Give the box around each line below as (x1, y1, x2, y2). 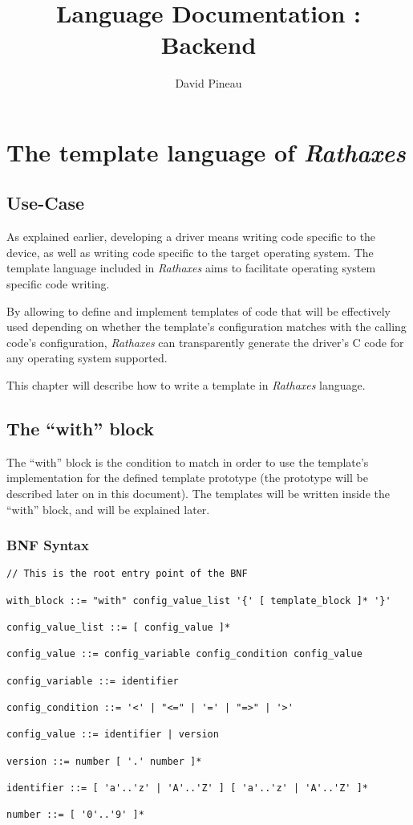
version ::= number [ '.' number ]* (6, 755, 202, 767)
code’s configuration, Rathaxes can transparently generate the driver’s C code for (6, 333, 404, 350)
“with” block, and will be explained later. (6, 500, 210, 517)
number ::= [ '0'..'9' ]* (6, 809, 144, 821)
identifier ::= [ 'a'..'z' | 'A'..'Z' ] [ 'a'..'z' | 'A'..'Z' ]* (6, 782, 369, 794)
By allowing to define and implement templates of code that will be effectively (6, 302, 391, 319)
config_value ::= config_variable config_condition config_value (6, 648, 362, 660)
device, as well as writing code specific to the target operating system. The (6, 243, 374, 260)
